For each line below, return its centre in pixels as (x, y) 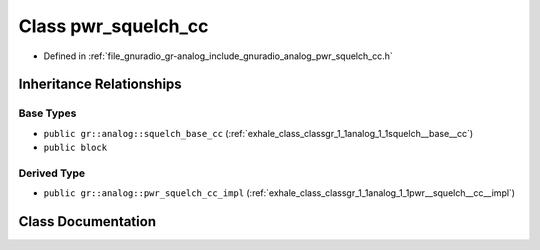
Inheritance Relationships (100, 84)
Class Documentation (87, 221)
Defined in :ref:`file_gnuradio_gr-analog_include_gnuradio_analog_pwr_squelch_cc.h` (218, 56)
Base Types (47, 113)
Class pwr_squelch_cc (113, 26)
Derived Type (51, 173)
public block (75, 148)
